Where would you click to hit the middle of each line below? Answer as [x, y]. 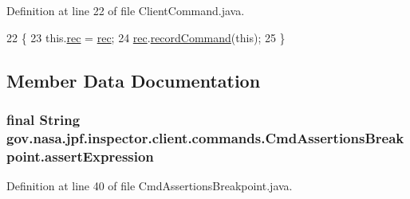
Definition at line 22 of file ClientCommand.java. [126, 10]
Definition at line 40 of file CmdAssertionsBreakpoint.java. [150, 186]
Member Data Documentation [134, 80]
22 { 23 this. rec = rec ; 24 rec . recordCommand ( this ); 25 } [146, 37]
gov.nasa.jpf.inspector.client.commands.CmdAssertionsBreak [205, 137]
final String [43, 119]
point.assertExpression [80, 156]
